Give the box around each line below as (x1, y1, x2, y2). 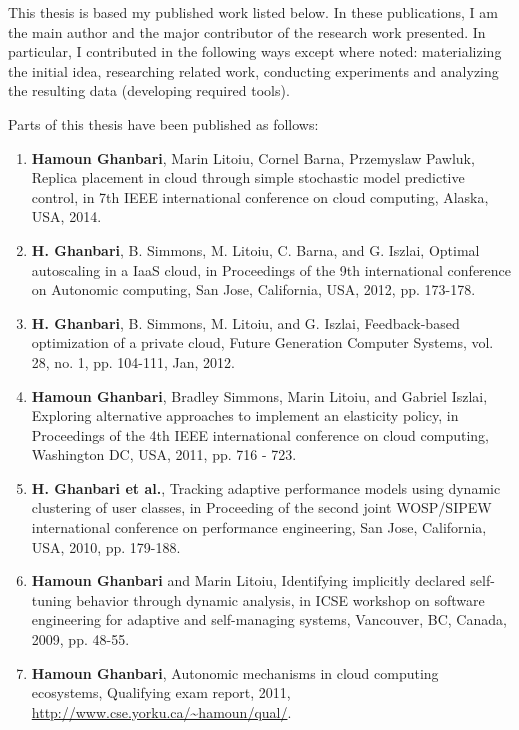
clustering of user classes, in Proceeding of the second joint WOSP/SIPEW (31, 497, 492, 518)
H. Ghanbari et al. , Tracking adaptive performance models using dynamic (31, 477, 501, 498)
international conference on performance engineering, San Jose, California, (31, 517, 487, 538)
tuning (31, 589, 72, 610)
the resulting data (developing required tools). (8, 80, 290, 101)
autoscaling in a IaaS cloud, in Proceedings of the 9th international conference (31, 259, 512, 280)
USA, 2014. (31, 206, 102, 227)
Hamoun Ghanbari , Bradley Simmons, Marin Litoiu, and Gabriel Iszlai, (31, 385, 488, 406)
